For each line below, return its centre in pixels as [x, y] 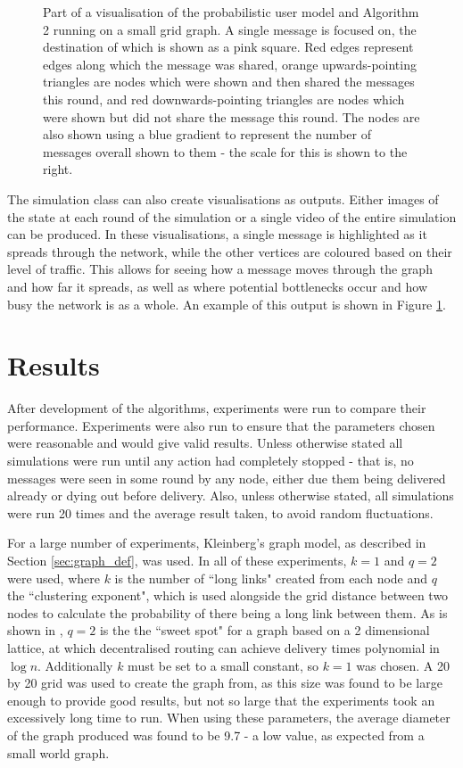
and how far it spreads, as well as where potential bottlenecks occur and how [218, 286]
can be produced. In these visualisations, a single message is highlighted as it [217, 234]
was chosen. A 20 [403, 665]
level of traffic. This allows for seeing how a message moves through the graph [220, 269]
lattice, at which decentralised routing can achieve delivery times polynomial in [223, 647]
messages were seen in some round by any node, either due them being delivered [227, 478]
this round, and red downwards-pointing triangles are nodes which [224, 99]
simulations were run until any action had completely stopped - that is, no [211, 460]
